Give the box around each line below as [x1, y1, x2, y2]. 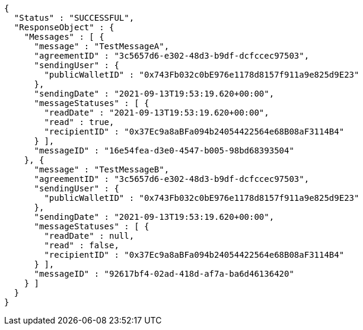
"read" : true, [44, 117, 114, 127]
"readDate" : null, [44, 231, 135, 241]
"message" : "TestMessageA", [34, 41, 170, 51]
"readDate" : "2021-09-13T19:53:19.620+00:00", [44, 108, 269, 117]
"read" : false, [44, 241, 119, 250]
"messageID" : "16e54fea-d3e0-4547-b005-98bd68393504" [34, 146, 294, 155]
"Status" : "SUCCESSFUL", [14, 13, 135, 23]
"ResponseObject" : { [14, 23, 114, 32]
